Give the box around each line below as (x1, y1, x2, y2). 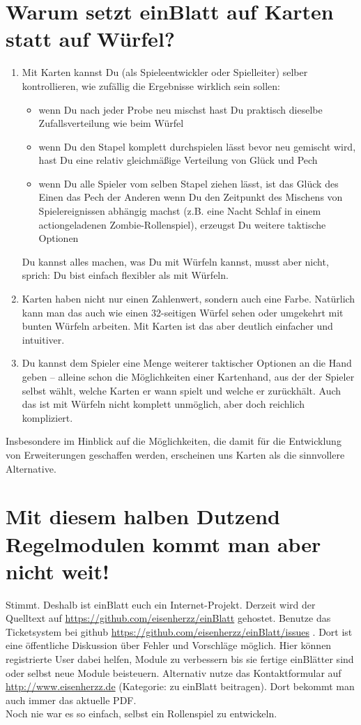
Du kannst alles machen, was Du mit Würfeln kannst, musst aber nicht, (22, 254, 329, 268)
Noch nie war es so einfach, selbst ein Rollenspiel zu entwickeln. (6, 706, 277, 721)
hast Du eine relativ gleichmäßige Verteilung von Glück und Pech (38, 153, 318, 167)
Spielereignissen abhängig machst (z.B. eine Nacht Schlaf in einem (38, 204, 321, 218)
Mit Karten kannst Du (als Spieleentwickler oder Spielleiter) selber (22, 65, 308, 79)
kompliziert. (22, 410, 73, 425)
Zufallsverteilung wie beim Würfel (38, 116, 184, 130)
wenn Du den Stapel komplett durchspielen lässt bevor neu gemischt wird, (38, 139, 356, 153)
